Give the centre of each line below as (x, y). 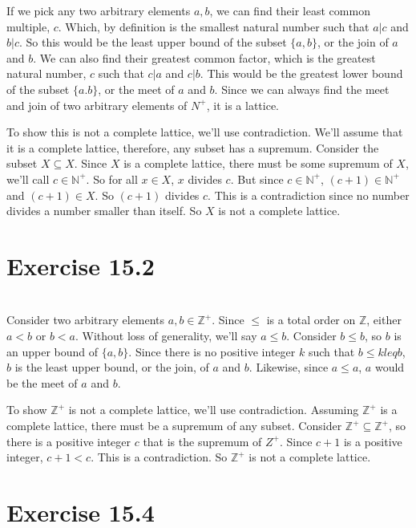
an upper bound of (53, 351)
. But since (257, 179)
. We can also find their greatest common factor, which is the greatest (204, 57)
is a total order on (311, 320)
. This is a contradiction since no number (309, 195)
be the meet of (42, 382)
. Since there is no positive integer (212, 351)
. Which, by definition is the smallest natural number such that (214, 26)
